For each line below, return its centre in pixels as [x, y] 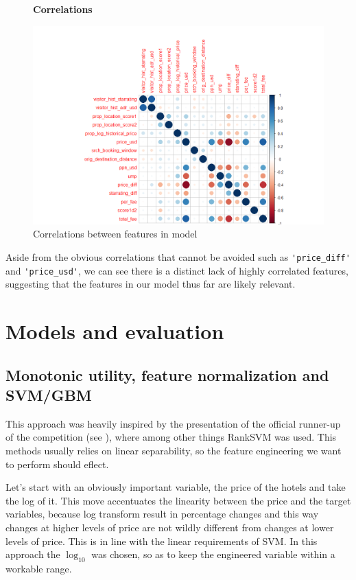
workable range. [39, 568]
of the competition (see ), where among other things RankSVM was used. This [171, 437]
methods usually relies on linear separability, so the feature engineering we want [174, 450]
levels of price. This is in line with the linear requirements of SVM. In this [162, 541]
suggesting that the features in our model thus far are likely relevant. [151, 284]
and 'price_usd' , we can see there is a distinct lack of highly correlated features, [177, 270]
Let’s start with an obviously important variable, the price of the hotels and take [176, 487]
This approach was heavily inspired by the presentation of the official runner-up [173, 423]
